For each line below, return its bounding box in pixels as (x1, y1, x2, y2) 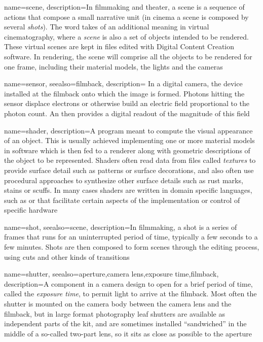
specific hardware (4, 204, 58, 215)
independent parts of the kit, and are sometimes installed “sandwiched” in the (4, 318, 247, 329)
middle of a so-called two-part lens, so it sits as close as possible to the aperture (4, 328, 252, 338)
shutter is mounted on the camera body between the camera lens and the (4, 298, 232, 309)
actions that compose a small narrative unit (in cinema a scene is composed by (4, 11, 249, 22)
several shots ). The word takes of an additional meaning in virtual (4, 21, 209, 32)
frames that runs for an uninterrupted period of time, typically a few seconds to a (4, 231, 258, 242)
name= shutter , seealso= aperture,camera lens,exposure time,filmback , (4, 268, 219, 279)
